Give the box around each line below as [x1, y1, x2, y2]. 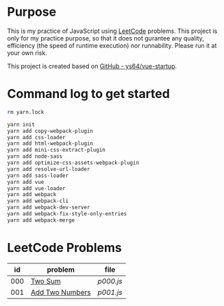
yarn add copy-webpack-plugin [7, 128, 94, 134]
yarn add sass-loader [7, 172, 69, 179]
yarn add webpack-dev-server [7, 204, 90, 211]
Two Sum [30, 276, 61, 285]
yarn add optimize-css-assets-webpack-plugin [7, 159, 139, 166]
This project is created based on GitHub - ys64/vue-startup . [7, 62, 177, 70]
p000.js [97, 276, 123, 285]
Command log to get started [7, 86, 170, 102]
